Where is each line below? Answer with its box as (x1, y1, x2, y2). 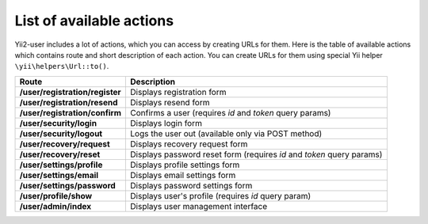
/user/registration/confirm (19, 107, 122, 118)
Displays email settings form (130, 169, 236, 180)
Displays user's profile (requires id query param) (130, 190, 311, 201)
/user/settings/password (19, 180, 117, 191)
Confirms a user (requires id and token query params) (130, 107, 331, 118)
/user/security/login (19, 117, 97, 128)
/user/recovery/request (19, 139, 110, 150)
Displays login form (130, 117, 202, 128)
